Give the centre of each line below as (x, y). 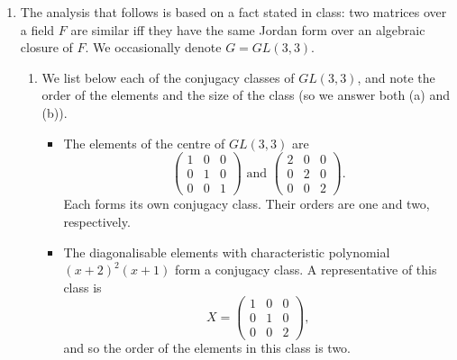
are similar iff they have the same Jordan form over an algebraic (248, 29)
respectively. (97, 221)
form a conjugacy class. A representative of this (306, 270)
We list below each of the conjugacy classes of (168, 77)
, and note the (396, 77)
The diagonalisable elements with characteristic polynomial (227, 252)
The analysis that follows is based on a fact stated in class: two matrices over (233, 12)
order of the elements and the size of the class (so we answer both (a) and (246, 95)
